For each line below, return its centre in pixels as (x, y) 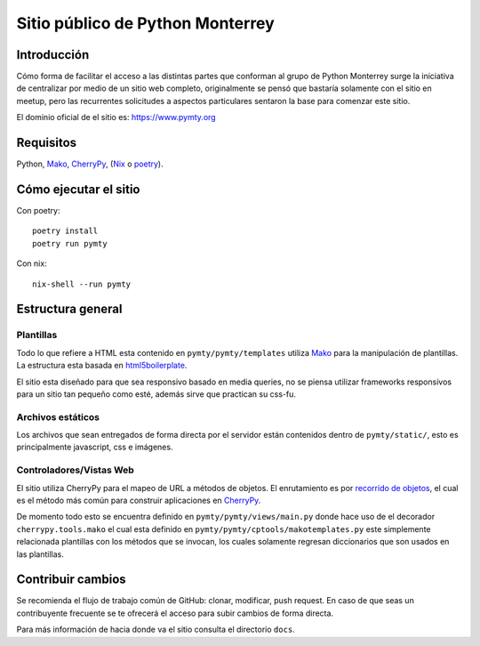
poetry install (65, 231)
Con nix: (32, 263)
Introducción (53, 55)
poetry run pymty (70, 243)
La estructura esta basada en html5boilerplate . (102, 366)
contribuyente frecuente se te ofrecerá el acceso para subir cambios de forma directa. (175, 613)
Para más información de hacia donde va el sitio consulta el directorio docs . (156, 630)
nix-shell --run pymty (82, 284)
